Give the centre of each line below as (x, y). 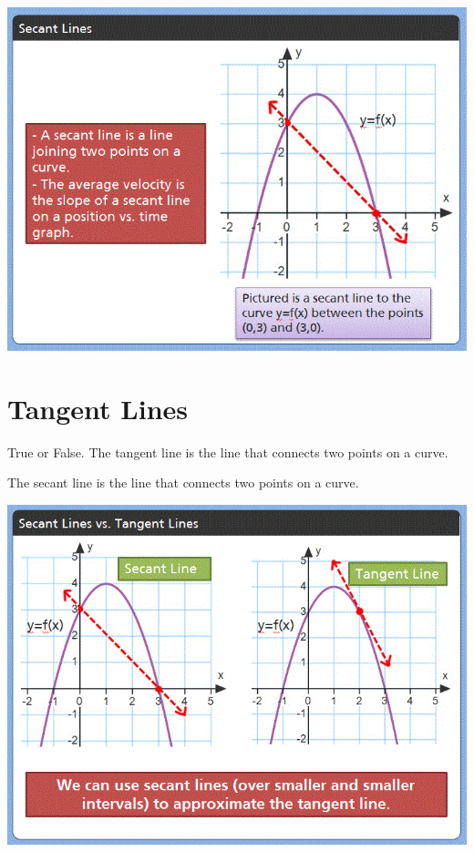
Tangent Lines (98, 408)
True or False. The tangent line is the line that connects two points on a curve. (228, 452)
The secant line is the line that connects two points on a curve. (183, 482)
